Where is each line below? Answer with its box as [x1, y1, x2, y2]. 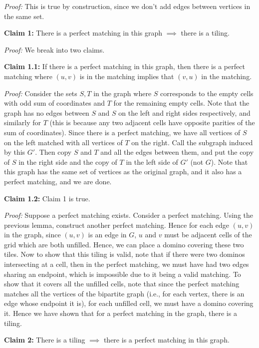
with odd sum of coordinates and [4, 98, 105, 108]
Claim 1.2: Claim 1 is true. [4, 193, 90, 203]
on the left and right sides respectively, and [118, 107, 251, 118]
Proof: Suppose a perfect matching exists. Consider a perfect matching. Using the [4, 210, 253, 220]
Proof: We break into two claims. [4, 44, 105, 55]
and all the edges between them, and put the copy [100, 147, 254, 157]
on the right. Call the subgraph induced [131, 137, 253, 147]
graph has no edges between [4, 107, 89, 118]
